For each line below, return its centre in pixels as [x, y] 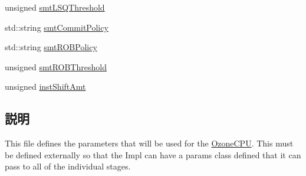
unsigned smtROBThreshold [56, 66]
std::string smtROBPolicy [51, 47]
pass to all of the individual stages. [68, 166]
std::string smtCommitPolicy [57, 27]
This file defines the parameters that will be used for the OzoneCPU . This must [149, 143]
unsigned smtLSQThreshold [55, 7]
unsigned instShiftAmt [45, 87]
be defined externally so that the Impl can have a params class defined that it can [153, 154]
